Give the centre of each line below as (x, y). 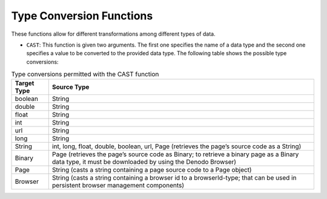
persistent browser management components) (118, 186)
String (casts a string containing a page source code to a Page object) (152, 170)
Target (25, 83)
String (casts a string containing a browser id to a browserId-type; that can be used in (174, 178)
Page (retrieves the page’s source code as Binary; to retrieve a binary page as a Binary (175, 154)
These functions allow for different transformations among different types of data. (113, 34)
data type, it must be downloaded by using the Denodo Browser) (144, 162)
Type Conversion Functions (82, 16)
